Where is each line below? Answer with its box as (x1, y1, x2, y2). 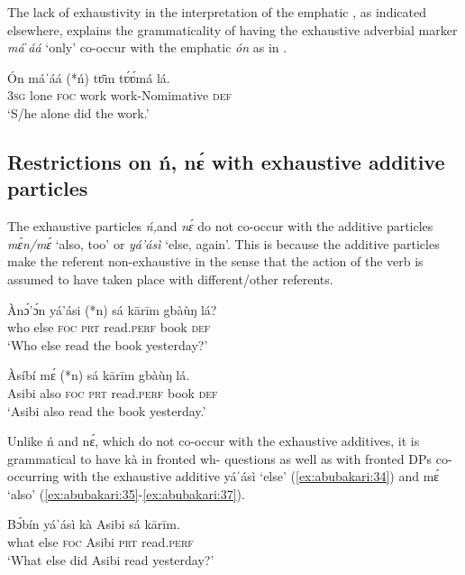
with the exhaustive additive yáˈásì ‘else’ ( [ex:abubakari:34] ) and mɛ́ (62, 467, 440, 486)
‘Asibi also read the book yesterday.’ (7, 401, 206, 420)
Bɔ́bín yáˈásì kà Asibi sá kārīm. (7, 515, 180, 533)
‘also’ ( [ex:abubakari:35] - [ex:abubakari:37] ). (7, 484, 245, 503)
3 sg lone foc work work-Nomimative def (7, 86, 232, 105)
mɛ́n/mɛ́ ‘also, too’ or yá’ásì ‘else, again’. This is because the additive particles (7, 234, 440, 253)
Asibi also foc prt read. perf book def (7, 383, 218, 402)
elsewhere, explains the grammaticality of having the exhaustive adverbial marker (7, 20, 458, 39)
